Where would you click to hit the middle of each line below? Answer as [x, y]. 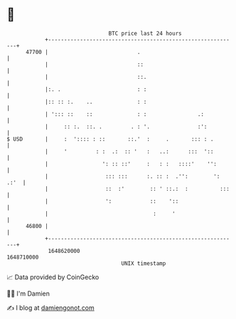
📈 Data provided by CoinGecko [53, 277]
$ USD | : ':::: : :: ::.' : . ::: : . [110, 139]
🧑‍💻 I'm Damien [28, 293]
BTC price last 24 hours [145, 33]
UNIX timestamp [144, 263]
